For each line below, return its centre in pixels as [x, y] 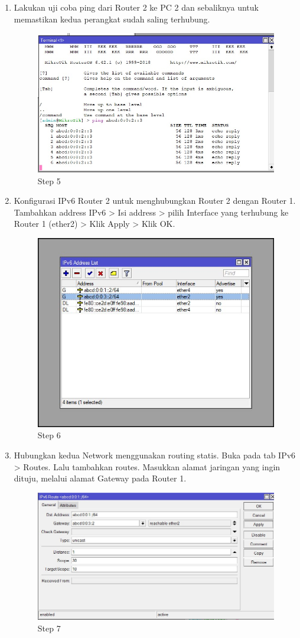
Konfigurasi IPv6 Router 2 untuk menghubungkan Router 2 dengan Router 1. [155, 201]
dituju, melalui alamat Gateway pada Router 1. [100, 478]
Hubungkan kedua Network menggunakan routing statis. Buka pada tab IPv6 [155, 455]
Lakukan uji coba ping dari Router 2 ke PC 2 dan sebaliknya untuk [136, 7]
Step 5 [49, 180]
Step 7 [49, 628]
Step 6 [49, 435]
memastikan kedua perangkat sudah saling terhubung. [112, 19]
